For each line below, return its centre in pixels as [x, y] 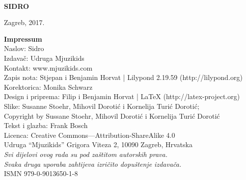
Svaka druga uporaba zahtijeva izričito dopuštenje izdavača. [93, 164]
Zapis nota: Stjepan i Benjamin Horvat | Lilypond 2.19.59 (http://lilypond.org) [123, 77]
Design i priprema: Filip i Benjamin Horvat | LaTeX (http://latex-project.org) [122, 96]
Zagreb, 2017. [24, 22]
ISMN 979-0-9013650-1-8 [41, 173]
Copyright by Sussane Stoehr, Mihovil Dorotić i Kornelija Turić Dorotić [112, 116]
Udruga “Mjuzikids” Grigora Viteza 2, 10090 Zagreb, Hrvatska [98, 144]
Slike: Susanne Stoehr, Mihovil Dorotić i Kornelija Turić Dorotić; [102, 106]
